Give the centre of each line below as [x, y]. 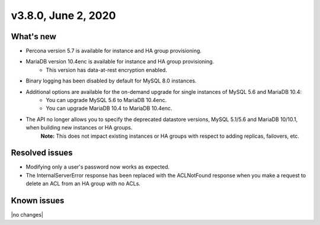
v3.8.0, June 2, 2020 [63, 15]
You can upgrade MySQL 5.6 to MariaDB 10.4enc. [106, 100]
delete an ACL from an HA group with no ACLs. [83, 183]
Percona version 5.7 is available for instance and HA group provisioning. [113, 51]
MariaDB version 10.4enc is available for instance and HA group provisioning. [120, 62]
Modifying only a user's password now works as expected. [98, 167]
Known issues [38, 201]
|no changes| [27, 215]
